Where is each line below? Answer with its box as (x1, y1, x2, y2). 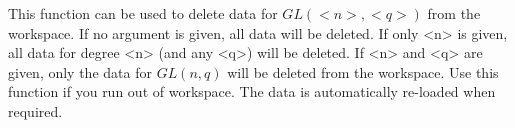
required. (8, 100, 63, 121)
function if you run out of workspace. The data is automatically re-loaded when (8, 81, 496, 102)
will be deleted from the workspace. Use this (227, 61, 499, 82)
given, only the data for (8, 61, 152, 82)
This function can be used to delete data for (8, 3, 278, 23)
